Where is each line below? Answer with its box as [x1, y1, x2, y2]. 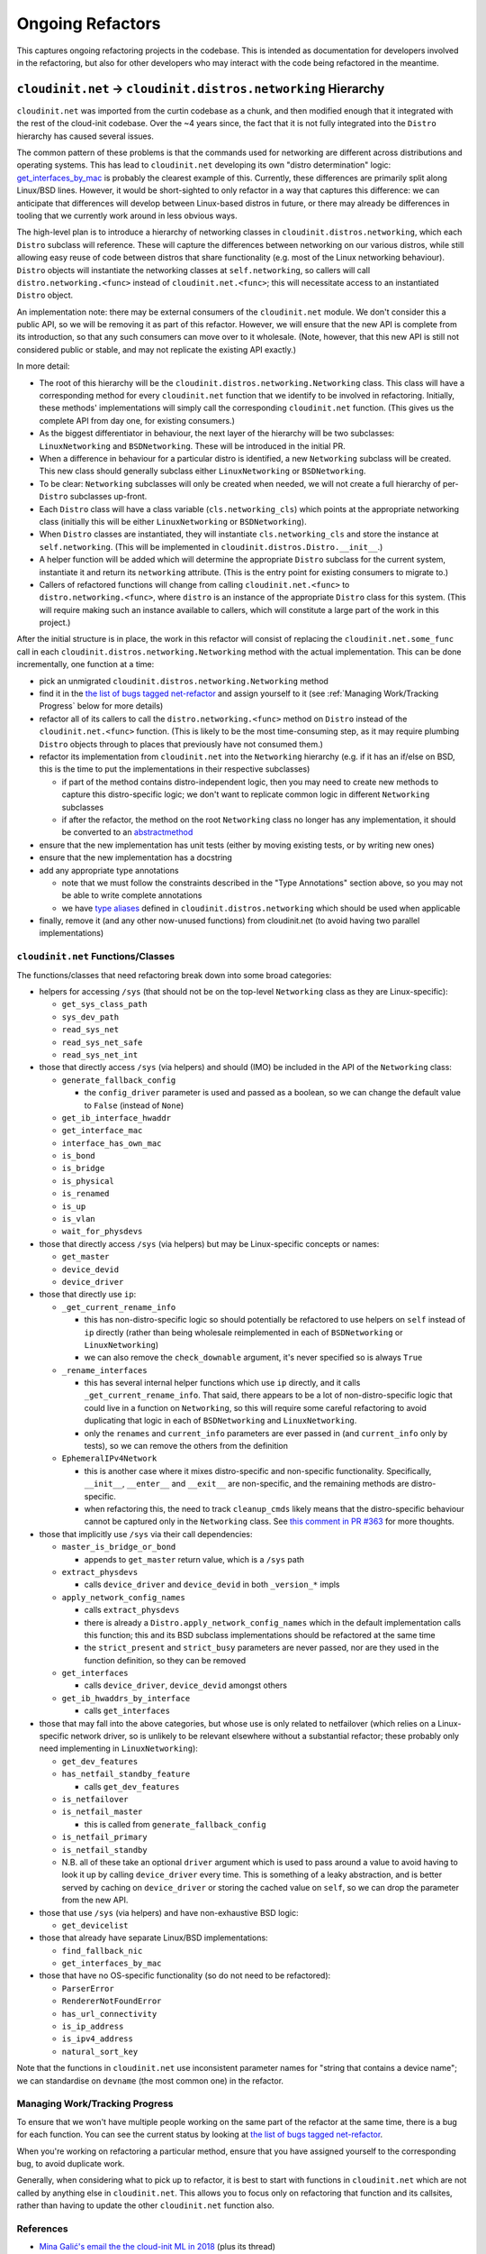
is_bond [61, 1150, 96, 1161]
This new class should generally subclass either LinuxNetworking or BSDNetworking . [39, 465, 366, 477]
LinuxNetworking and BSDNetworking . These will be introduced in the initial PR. [39, 440, 346, 451]
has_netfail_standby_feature [61, 1769, 191, 1780]
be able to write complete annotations [61, 890, 202, 901]
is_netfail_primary [61, 1832, 148, 1843]
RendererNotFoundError [61, 1996, 162, 2006]
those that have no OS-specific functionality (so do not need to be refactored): [39, 1970, 331, 1981]
